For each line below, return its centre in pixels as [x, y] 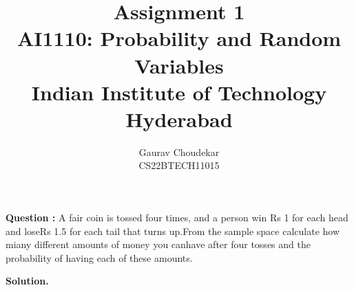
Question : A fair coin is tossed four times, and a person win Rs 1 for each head [177, 217]
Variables [179, 65]
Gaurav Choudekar [179, 152]
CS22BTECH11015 [179, 165]
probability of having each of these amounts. [99, 257]
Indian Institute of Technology [179, 92]
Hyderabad [179, 119]
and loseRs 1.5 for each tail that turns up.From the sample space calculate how [173, 231]
